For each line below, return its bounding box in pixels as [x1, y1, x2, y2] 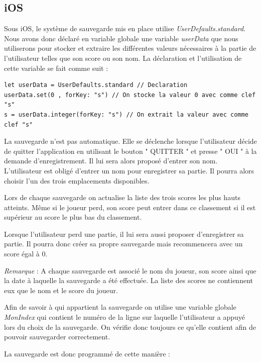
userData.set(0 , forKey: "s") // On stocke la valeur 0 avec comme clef [4, 91, 256, 99]
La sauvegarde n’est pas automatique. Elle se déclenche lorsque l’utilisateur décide [4, 136, 257, 146]
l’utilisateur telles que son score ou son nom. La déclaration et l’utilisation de [4, 52, 242, 63]
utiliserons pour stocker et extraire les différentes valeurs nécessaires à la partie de [4, 43, 256, 53]
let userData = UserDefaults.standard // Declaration [4, 81, 188, 89]
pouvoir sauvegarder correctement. [4, 331, 110, 342]
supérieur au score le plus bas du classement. [4, 212, 142, 222]
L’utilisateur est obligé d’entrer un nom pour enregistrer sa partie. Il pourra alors [4, 165, 254, 175]
